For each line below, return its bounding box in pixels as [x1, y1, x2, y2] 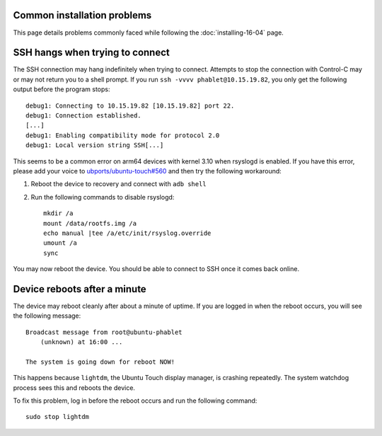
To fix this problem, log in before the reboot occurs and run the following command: [13, 396, 257, 405]
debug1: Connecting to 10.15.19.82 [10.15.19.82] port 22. [25, 101, 235, 110]
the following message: [13, 311, 81, 320]
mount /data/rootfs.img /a [43, 219, 137, 227]
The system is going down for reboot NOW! [25, 357, 175, 366]
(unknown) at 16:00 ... [40, 338, 123, 346]
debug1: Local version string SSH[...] [25, 142, 164, 149]
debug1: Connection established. [25, 111, 141, 120]
